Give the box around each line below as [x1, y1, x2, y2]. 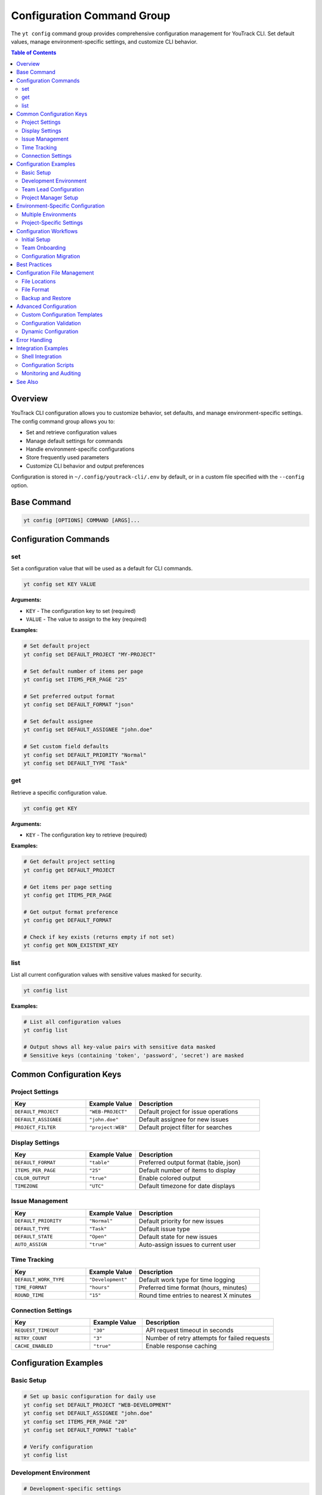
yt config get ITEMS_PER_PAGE [23, 892, 112, 898]
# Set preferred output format [23, 692, 116, 700]
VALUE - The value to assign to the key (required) [26, 616, 147, 623]
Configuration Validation [21, 319, 81, 327]
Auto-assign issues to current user [138, 1240, 236, 1249]
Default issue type [138, 1225, 190, 1233]
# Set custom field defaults [23, 743, 109, 750]
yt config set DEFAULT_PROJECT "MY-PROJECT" [23, 651, 156, 658]
